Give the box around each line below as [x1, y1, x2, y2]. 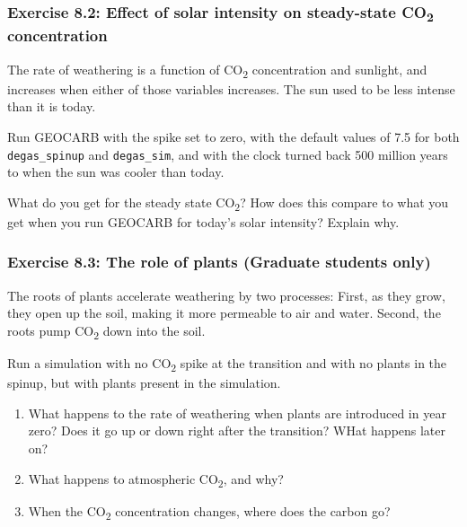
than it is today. [7, 97, 96, 116]
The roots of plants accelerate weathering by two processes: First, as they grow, [7, 285, 445, 304]
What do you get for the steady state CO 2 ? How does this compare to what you [7, 192, 449, 214]
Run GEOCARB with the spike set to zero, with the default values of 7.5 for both [7, 127, 460, 145]
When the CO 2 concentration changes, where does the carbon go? [28, 501, 391, 523]
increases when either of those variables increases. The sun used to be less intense [7, 79, 455, 98]
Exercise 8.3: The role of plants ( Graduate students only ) [7, 250, 431, 273]
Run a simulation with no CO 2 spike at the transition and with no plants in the [7, 354, 447, 374]
